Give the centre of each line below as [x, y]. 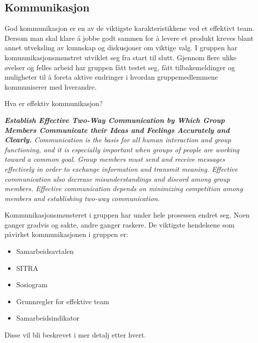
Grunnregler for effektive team [63, 301]
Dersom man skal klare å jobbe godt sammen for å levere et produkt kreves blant [129, 38]
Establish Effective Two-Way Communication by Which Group [115, 120]
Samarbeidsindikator [48, 318]
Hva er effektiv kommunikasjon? [54, 103]
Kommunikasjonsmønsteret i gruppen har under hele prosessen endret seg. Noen [127, 215]
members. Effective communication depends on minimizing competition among [124, 188]
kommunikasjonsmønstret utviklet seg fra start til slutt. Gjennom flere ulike [121, 57]
